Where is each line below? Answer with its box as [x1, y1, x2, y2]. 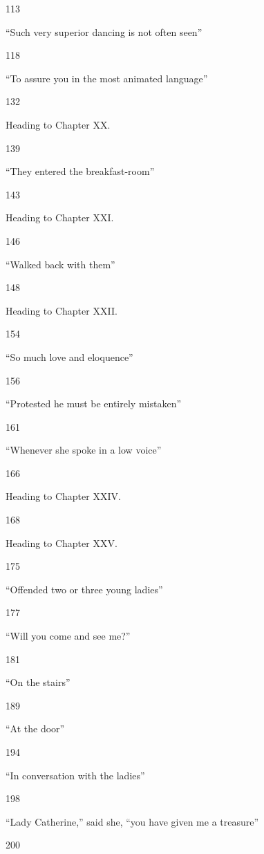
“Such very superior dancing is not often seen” [6, 24, 202, 39]
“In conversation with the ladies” [6, 768, 145, 782]
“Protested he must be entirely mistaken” [6, 396, 182, 411]
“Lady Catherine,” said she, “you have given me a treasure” [6, 814, 259, 828]
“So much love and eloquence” [6, 349, 133, 364]
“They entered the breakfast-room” [6, 164, 155, 178]
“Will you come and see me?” [6, 629, 131, 643]
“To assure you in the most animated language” [6, 71, 208, 85]
